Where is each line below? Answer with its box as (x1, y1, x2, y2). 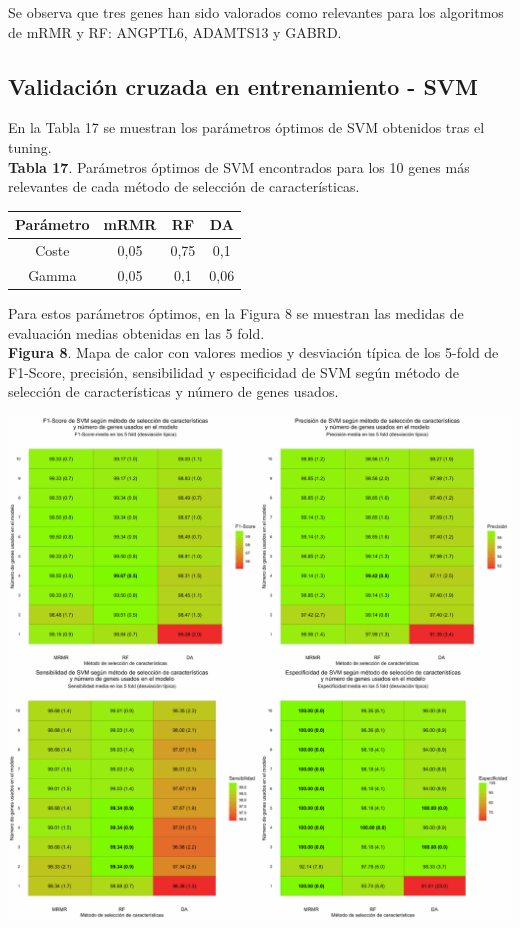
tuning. (8, 136, 52, 157)
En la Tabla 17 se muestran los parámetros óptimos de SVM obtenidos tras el (8, 117, 485, 138)
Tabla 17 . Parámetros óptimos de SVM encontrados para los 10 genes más (8, 156, 470, 177)
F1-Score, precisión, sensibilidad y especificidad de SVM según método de (8, 361, 459, 382)
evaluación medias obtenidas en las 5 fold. (8, 322, 265, 343)
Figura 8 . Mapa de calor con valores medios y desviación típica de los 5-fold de (8, 342, 499, 363)
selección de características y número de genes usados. (8, 381, 339, 402)
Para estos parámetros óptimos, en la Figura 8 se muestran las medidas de (8, 303, 464, 324)
